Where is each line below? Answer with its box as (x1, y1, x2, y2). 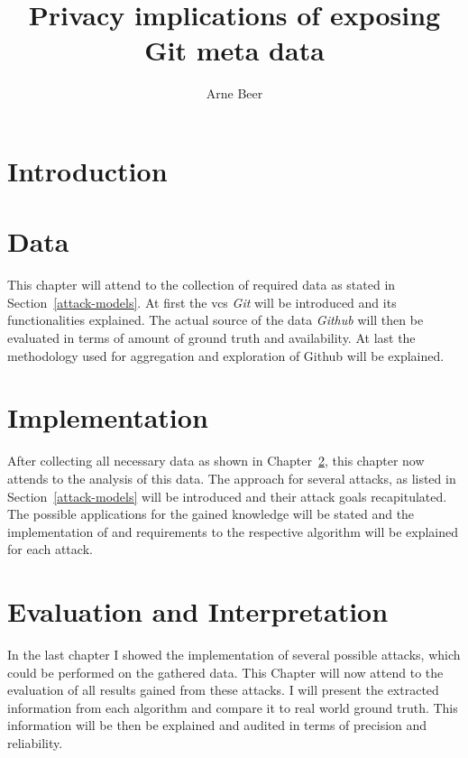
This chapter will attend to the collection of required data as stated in (7, 275, 396, 294)
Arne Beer (206, 84, 263, 103)
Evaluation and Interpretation (7, 593, 389, 630)
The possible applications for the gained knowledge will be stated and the (7, 504, 415, 523)
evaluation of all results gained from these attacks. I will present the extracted (7, 680, 439, 699)
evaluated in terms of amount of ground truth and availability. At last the (7, 328, 416, 347)
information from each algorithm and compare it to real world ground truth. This (7, 698, 458, 716)
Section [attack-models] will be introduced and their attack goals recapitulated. (7, 486, 447, 505)
